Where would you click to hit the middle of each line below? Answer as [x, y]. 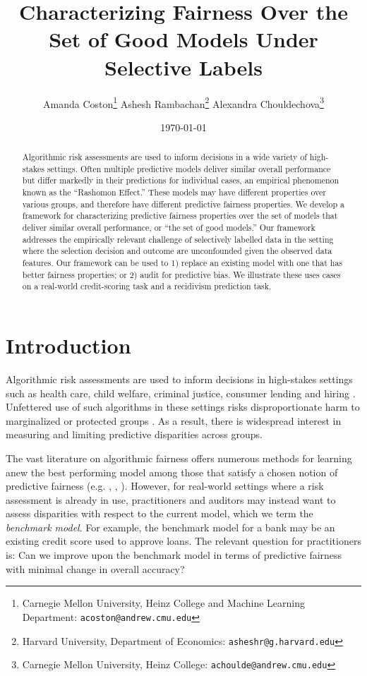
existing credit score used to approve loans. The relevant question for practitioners [183, 541]
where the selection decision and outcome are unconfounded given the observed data [177, 251]
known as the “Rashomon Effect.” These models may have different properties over [174, 192]
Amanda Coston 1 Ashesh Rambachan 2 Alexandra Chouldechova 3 [183, 102]
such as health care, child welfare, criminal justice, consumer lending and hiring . [181, 393]
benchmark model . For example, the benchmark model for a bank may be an [170, 527]
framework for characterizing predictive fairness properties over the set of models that [180, 216]
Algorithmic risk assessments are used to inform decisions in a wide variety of [164, 157]
